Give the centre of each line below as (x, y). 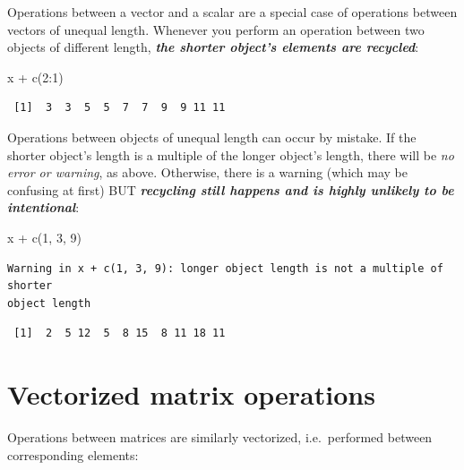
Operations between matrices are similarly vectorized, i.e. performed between (220, 437)
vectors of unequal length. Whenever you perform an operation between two (216, 29)
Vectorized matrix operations (191, 394)
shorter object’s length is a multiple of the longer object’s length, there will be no (231, 154)
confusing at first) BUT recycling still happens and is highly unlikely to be (231, 189)
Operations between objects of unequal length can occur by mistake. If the (212, 137)
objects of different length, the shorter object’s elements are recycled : (213, 47)
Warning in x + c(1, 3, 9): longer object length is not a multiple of (225, 268)
